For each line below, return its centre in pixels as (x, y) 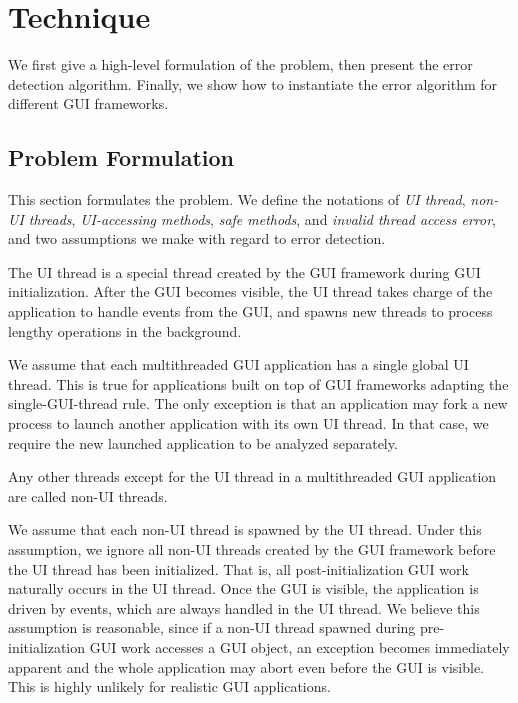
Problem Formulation (121, 157)
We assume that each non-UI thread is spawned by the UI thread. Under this (245, 529)
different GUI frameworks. (88, 103)
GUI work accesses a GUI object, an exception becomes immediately (299, 646)
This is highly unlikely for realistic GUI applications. (169, 686)
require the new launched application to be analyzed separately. (203, 442)
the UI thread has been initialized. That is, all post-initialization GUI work (238, 568)
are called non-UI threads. (88, 495)
